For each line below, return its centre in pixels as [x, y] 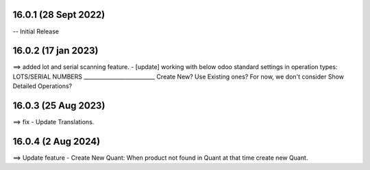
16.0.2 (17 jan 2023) [56, 51]
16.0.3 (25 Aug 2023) [59, 106]
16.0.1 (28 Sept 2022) [59, 15]
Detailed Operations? [42, 86]
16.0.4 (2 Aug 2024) [57, 141]
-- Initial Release [36, 31]
